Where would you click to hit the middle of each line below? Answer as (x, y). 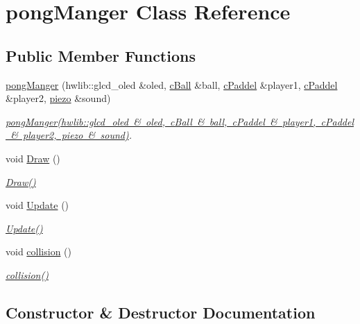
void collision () (38, 251)
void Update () (37, 205)
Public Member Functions (101, 55)
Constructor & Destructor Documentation (161, 312)
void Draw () (33, 158)
